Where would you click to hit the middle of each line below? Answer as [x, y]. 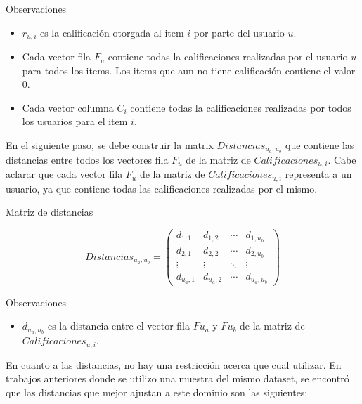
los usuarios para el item [75, 121]
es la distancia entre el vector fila [118, 326]
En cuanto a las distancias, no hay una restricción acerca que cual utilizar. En [174, 364]
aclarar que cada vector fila [64, 174]
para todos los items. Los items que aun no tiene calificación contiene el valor [189, 70]
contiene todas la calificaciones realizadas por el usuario [228, 57]
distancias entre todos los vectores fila [87, 159]
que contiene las [320, 145]
